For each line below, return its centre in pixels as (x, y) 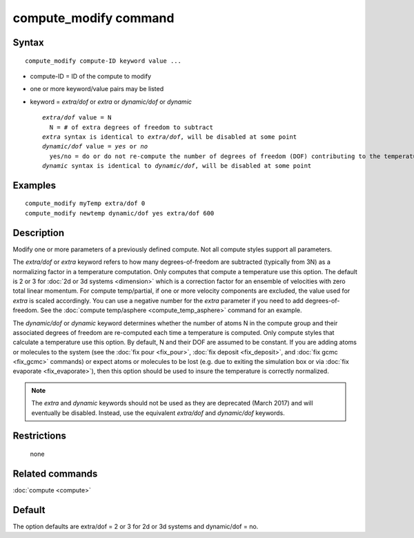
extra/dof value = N (77, 118)
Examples (34, 185)
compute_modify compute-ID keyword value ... (103, 61)
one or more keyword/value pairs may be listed (97, 89)
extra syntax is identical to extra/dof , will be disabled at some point (170, 137)
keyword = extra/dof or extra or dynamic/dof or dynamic (111, 102)
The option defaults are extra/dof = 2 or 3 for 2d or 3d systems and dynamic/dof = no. (136, 526)
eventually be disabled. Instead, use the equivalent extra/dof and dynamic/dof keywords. (158, 413)
